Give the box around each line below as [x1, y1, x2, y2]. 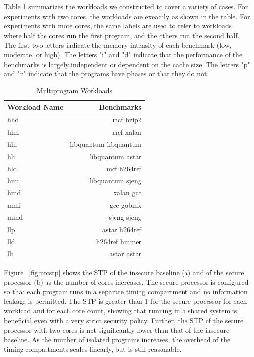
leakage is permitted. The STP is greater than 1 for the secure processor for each [4, 296, 247, 306]
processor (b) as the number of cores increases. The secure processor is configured [4, 277, 249, 287]
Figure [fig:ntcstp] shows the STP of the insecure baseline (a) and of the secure [4, 267, 244, 277]
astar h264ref [102, 224, 141, 234]
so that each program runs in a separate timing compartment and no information [4, 286, 248, 296]
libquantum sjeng [89, 175, 141, 186]
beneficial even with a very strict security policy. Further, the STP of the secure [4, 315, 244, 325]
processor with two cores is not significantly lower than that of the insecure [4, 325, 230, 335]
